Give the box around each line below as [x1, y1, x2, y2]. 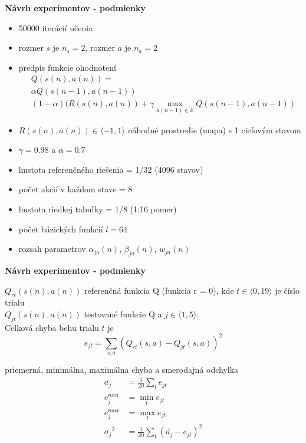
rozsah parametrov [18, 242, 86, 255]
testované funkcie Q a [84, 308, 162, 320]
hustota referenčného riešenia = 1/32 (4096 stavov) [18, 163, 203, 175]
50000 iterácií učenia [18, 21, 93, 34]
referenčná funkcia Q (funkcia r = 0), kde [84, 284, 234, 296]
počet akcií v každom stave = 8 [18, 183, 133, 195]
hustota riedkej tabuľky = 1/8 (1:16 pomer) [18, 203, 177, 215]
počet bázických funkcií [18, 222, 103, 235]
